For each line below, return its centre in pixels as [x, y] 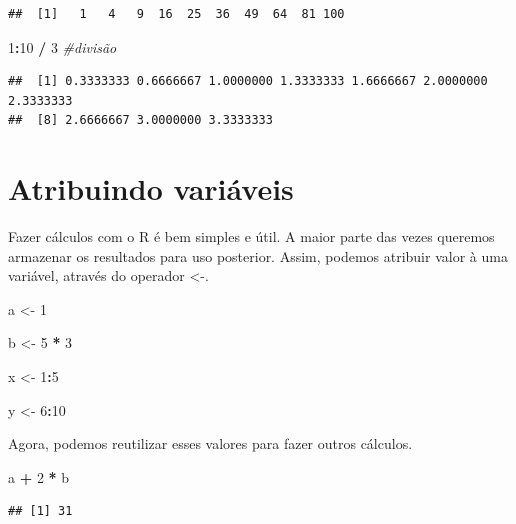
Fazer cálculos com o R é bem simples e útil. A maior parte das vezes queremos [251, 236]
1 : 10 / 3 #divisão [62, 46]
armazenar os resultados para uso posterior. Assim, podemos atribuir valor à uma [258, 255]
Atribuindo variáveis [151, 188]
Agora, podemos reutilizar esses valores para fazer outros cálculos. [210, 443]
